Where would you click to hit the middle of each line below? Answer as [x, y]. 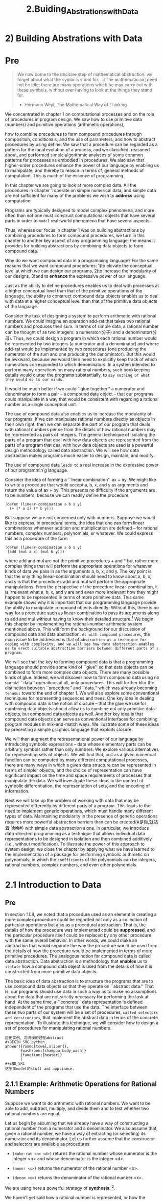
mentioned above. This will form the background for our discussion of [75, 629]
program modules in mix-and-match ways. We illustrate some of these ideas [82, 724]
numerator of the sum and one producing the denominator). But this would [80, 354]
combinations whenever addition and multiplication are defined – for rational [82, 528]
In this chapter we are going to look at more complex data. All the [71, 185]
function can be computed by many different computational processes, [77, 760]
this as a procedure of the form [36, 538]
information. [17, 791]
